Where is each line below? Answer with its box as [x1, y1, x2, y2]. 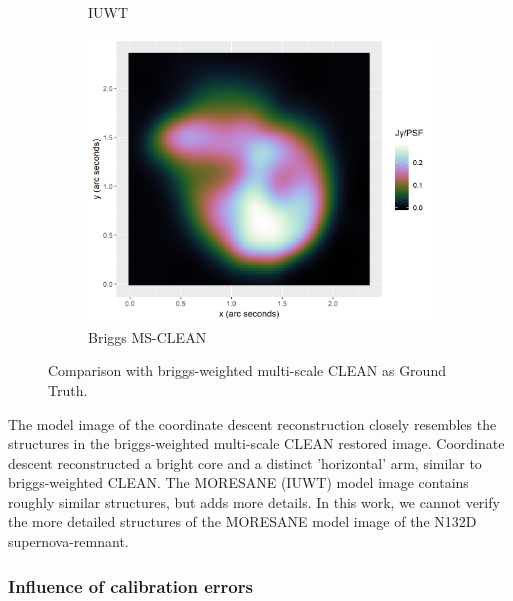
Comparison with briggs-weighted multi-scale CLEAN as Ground [48, 360, 446, 381]
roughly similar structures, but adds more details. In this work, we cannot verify [8, 491, 500, 512]
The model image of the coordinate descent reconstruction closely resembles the [8, 413, 497, 434]
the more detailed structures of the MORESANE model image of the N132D [8, 511, 477, 532]
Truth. [48, 379, 88, 400]
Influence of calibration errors [8, 573, 253, 598]
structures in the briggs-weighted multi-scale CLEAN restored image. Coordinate [8, 433, 505, 454]
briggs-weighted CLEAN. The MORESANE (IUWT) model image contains [8, 472, 469, 493]
